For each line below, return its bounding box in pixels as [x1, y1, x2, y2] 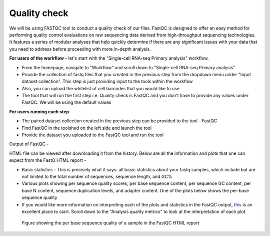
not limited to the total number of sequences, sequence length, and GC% [21, 173, 172, 179]
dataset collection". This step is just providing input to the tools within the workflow [21, 78, 193, 85]
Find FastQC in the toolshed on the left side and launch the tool [21, 125, 152, 131]
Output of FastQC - [9, 141, 49, 147]
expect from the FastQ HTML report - [9, 157, 86, 163]
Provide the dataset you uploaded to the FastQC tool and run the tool [21, 132, 163, 138]
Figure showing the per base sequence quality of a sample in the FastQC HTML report [21, 220, 199, 226]
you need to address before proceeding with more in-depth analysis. [9, 46, 151, 52]
